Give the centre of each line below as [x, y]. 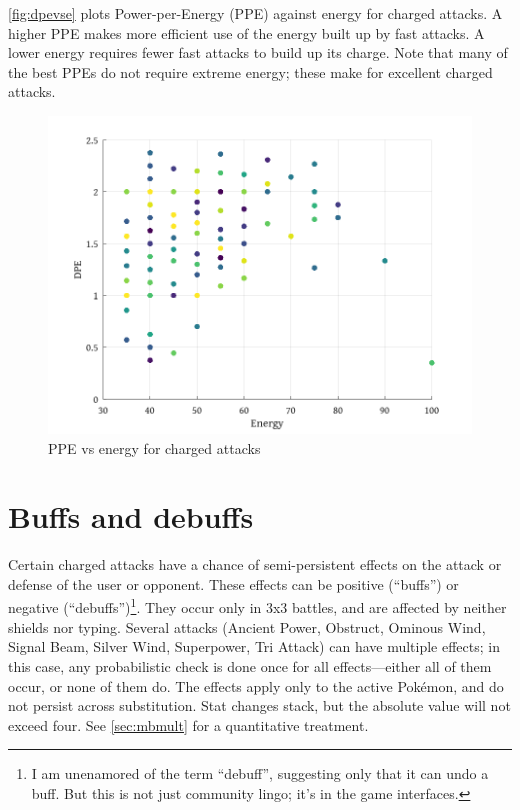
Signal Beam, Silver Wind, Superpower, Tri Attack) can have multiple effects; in [254, 646]
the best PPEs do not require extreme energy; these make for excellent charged [250, 71]
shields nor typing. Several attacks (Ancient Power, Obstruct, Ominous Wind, [247, 626]
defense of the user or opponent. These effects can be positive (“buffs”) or [233, 583]
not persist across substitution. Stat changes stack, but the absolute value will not [259, 705]
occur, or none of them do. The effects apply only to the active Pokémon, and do [256, 685]
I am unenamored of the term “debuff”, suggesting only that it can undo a [260, 773]
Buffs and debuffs [131, 516]
